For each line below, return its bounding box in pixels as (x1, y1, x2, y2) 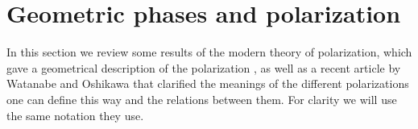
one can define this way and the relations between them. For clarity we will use (6, 90, 397, 107)
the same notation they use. (6, 106, 144, 123)
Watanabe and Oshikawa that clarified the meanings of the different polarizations (6, 75, 409, 92)
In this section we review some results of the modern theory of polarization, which (6, 44, 412, 60)
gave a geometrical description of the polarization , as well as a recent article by (6, 59, 401, 76)
